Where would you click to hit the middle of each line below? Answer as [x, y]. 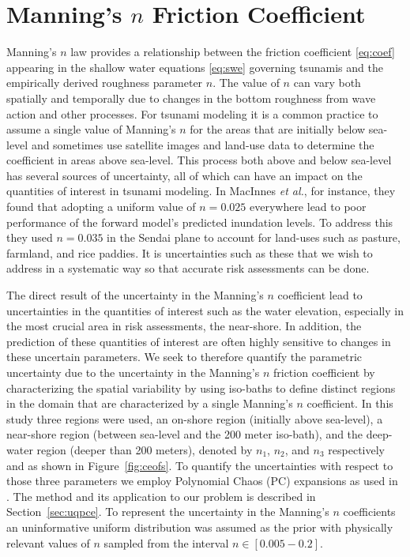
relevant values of [48, 542]
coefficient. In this [350, 403]
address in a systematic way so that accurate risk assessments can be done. [188, 268]
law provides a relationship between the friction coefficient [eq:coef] [233, 52]
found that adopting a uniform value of [101, 207]
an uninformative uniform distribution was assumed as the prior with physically [200, 527]
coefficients [369, 512]
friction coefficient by [324, 372]
